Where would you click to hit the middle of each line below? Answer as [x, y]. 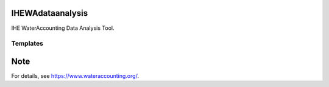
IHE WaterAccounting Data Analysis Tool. [63, 28]
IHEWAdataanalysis [50, 13]
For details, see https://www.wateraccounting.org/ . [75, 75]
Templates [27, 44]
